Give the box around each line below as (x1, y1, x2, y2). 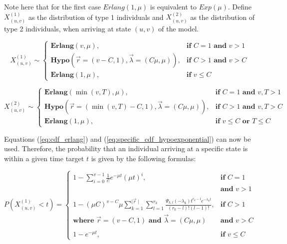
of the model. (158, 23, 199, 33)
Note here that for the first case (4, 1, 101, 11)
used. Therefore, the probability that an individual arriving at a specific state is (4, 143, 248, 154)
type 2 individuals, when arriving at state (4, 23, 131, 33)
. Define (228, 1, 252, 11)
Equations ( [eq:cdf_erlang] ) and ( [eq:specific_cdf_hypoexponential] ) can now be (4, 133, 251, 144)
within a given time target (4, 153, 84, 163)
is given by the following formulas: (91, 153, 196, 163)
